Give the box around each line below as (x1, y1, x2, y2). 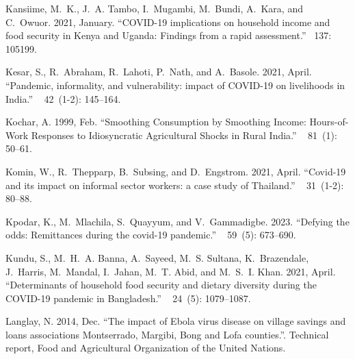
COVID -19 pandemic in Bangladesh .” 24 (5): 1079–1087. (5, 290, 251, 305)
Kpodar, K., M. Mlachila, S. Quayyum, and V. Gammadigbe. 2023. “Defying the (5, 214, 350, 228)
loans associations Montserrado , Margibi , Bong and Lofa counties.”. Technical (5, 327, 329, 341)
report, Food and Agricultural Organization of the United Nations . (5, 341, 286, 355)
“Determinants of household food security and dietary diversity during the (5, 277, 317, 292)
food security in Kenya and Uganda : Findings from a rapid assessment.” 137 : (5, 28, 332, 42)
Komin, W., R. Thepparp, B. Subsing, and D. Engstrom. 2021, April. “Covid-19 (5, 164, 346, 178)
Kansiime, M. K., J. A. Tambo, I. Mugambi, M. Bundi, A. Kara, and (5, 1, 303, 15)
